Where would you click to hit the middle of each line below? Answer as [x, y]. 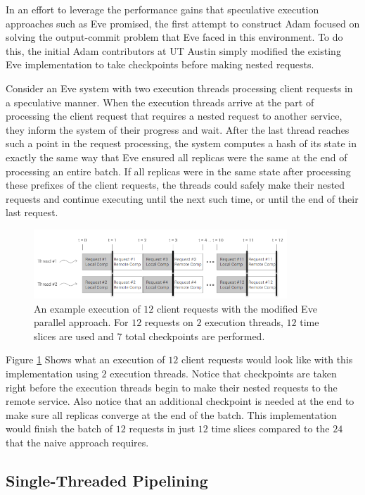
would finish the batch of [59, 428]
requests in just [162, 428]
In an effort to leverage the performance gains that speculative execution [162, 9]
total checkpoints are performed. [195, 336]
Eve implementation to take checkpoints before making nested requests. [160, 64]
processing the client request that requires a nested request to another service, [174, 116]
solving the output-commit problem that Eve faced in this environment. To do [174, 37]
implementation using [52, 373]
